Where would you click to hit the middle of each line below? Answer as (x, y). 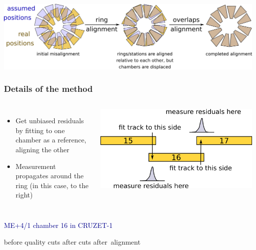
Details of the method (48, 88)
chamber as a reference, (51, 140)
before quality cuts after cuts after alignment (72, 241)
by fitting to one (40, 130)
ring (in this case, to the (52, 185)
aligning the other (42, 149)
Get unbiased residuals (50, 121)
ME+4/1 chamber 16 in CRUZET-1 (58, 225)
